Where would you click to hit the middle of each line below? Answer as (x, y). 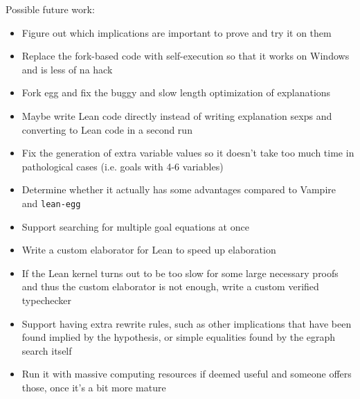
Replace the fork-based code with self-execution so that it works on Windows (186, 56)
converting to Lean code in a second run (107, 129)
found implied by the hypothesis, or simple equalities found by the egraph (179, 337)
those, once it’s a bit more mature (94, 387)
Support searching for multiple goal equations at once (135, 226)
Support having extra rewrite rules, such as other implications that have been (187, 323)
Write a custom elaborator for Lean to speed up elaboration (149, 250)
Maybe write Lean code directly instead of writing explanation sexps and (177, 115)
